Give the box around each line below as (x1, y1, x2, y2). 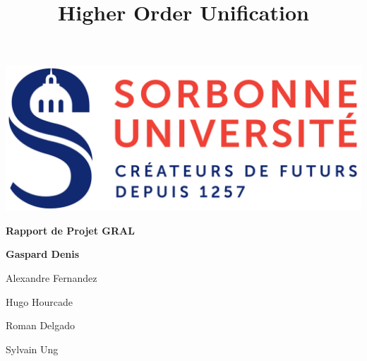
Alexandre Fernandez (6, 270, 97, 285)
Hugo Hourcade (6, 294, 73, 309)
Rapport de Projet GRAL (6, 223, 135, 237)
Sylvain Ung (6, 341, 59, 356)
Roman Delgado (6, 318, 75, 333)
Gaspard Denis (6, 247, 80, 261)
